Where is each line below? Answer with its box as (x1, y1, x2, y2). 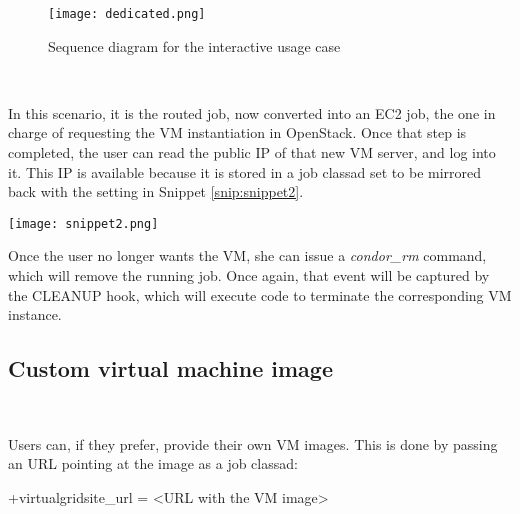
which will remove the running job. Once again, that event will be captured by (8, 265, 490, 286)
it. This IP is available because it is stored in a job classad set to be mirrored (8, 161, 482, 182)
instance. (8, 304, 62, 325)
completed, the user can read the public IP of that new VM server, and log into (8, 142, 496, 163)
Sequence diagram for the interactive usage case (48, 35, 341, 56)
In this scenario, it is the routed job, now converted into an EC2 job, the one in (8, 102, 496, 123)
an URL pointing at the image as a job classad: (8, 453, 298, 474)
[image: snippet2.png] (8, 216, 159, 231)
